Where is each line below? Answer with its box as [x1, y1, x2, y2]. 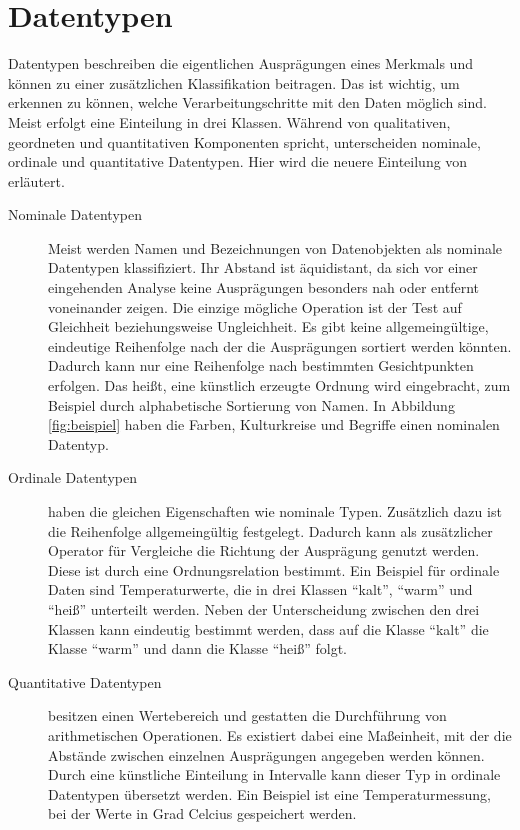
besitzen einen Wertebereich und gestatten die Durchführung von [48, 705, 447, 726]
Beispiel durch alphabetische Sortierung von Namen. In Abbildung [48, 394, 455, 415]
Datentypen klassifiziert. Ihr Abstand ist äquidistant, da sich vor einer [48, 257, 478, 278]
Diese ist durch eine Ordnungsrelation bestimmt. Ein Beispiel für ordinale [48, 559, 500, 580]
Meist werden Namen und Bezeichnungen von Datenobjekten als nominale [48, 237, 503, 258]
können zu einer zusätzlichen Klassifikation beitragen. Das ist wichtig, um [8, 72, 460, 93]
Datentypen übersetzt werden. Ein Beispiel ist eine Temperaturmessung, [48, 783, 491, 804]
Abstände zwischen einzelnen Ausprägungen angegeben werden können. [48, 744, 485, 765]
